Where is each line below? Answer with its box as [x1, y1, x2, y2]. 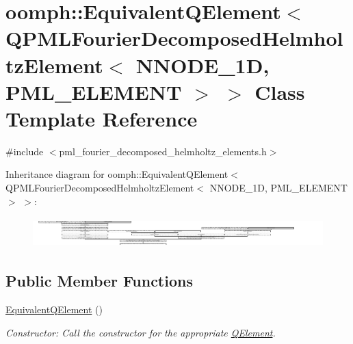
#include [5, 144, 44, 158]
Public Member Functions [5, 270, 193, 291]
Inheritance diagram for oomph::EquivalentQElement [5, 167, 228, 181]
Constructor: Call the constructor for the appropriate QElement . [5, 325, 276, 339]
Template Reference [5, 104, 198, 132]
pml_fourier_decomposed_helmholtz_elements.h [59, 144, 267, 158]
